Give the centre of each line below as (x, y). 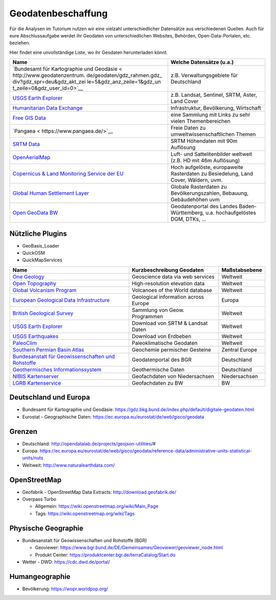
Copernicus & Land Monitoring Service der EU (68, 174)
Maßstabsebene (242, 270)
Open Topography (34, 283)
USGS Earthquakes (36, 336)
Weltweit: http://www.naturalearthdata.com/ (68, 465)
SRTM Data (26, 144)
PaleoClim (25, 343)
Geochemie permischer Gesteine (171, 349)
